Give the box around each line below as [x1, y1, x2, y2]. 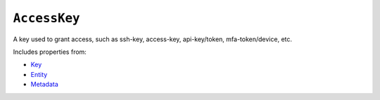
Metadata [30, 80, 59, 89]
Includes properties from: [13, 48, 87, 56]
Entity [30, 70, 48, 78]
